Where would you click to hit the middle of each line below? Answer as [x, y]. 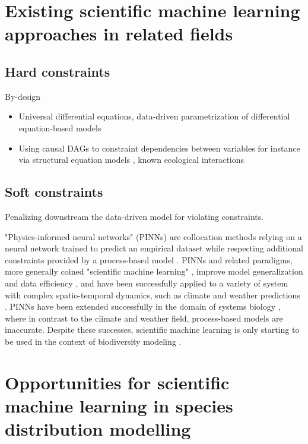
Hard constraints [58, 71]
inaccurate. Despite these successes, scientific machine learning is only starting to [152, 330]
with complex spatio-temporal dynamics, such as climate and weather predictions [153, 295]
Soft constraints [54, 192]
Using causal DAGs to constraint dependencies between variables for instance [159, 148]
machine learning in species [119, 405]
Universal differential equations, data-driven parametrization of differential [154, 116]
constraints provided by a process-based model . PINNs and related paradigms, [149, 259]
